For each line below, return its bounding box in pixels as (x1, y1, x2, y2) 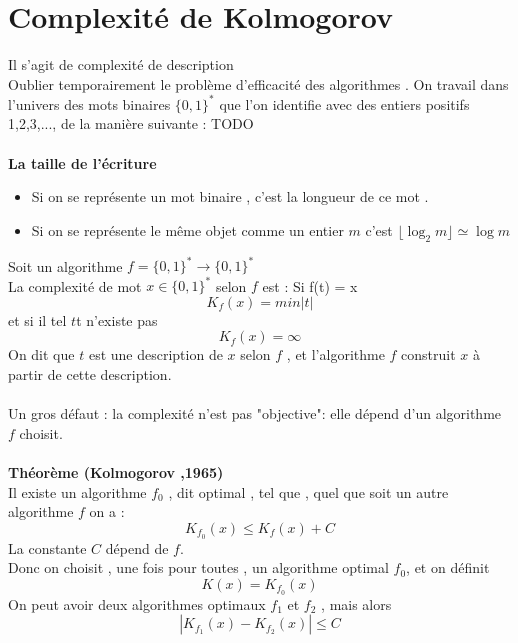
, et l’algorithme (286, 344, 385, 365)
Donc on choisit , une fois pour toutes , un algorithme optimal (8, 557, 389, 578)
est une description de (88, 344, 223, 365)
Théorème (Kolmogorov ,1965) (8, 461, 224, 482)
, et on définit (406, 557, 490, 578)
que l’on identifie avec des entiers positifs (219, 93, 470, 114)
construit (401, 344, 456, 365)
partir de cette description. (8, 363, 172, 384)
